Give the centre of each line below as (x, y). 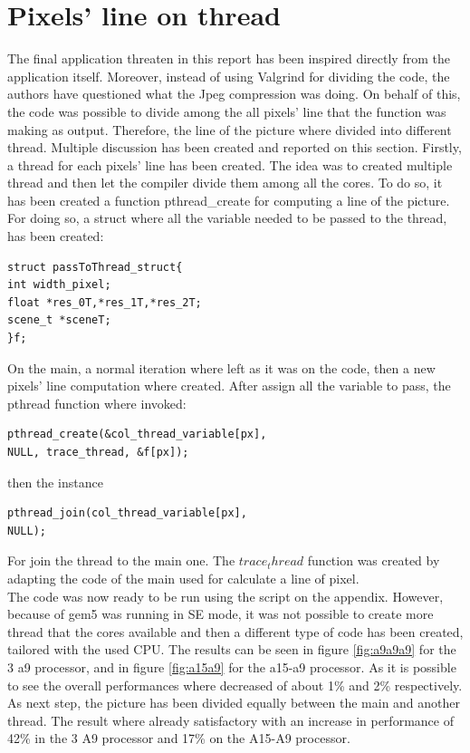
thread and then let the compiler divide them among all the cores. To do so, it (225, 183)
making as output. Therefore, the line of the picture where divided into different (230, 129)
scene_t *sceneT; (59, 320)
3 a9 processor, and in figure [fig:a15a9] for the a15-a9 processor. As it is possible (232, 666)
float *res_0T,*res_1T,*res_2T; (105, 302)
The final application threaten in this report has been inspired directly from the (229, 58)
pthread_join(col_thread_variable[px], (127, 513)
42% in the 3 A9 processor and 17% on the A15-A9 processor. (179, 738)
